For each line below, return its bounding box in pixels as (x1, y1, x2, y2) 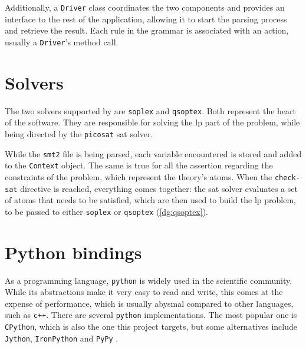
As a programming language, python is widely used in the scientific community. (5, 274, 292, 286)
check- (274, 173, 300, 182)
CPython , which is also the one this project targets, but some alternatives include (5, 320, 297, 333)
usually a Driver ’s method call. (5, 35, 119, 48)
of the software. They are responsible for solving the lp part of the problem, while (5, 116, 300, 128)
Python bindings (5, 240, 142, 264)
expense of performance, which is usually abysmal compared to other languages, (5, 297, 294, 309)
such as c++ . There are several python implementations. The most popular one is (5, 309, 297, 321)
